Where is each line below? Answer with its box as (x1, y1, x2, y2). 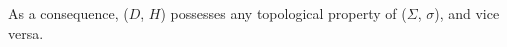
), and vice (434, 3, 500, 23)
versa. (8, 22, 44, 43)
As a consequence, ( (8, 3, 129, 23)
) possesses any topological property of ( (160, 3, 407, 23)
